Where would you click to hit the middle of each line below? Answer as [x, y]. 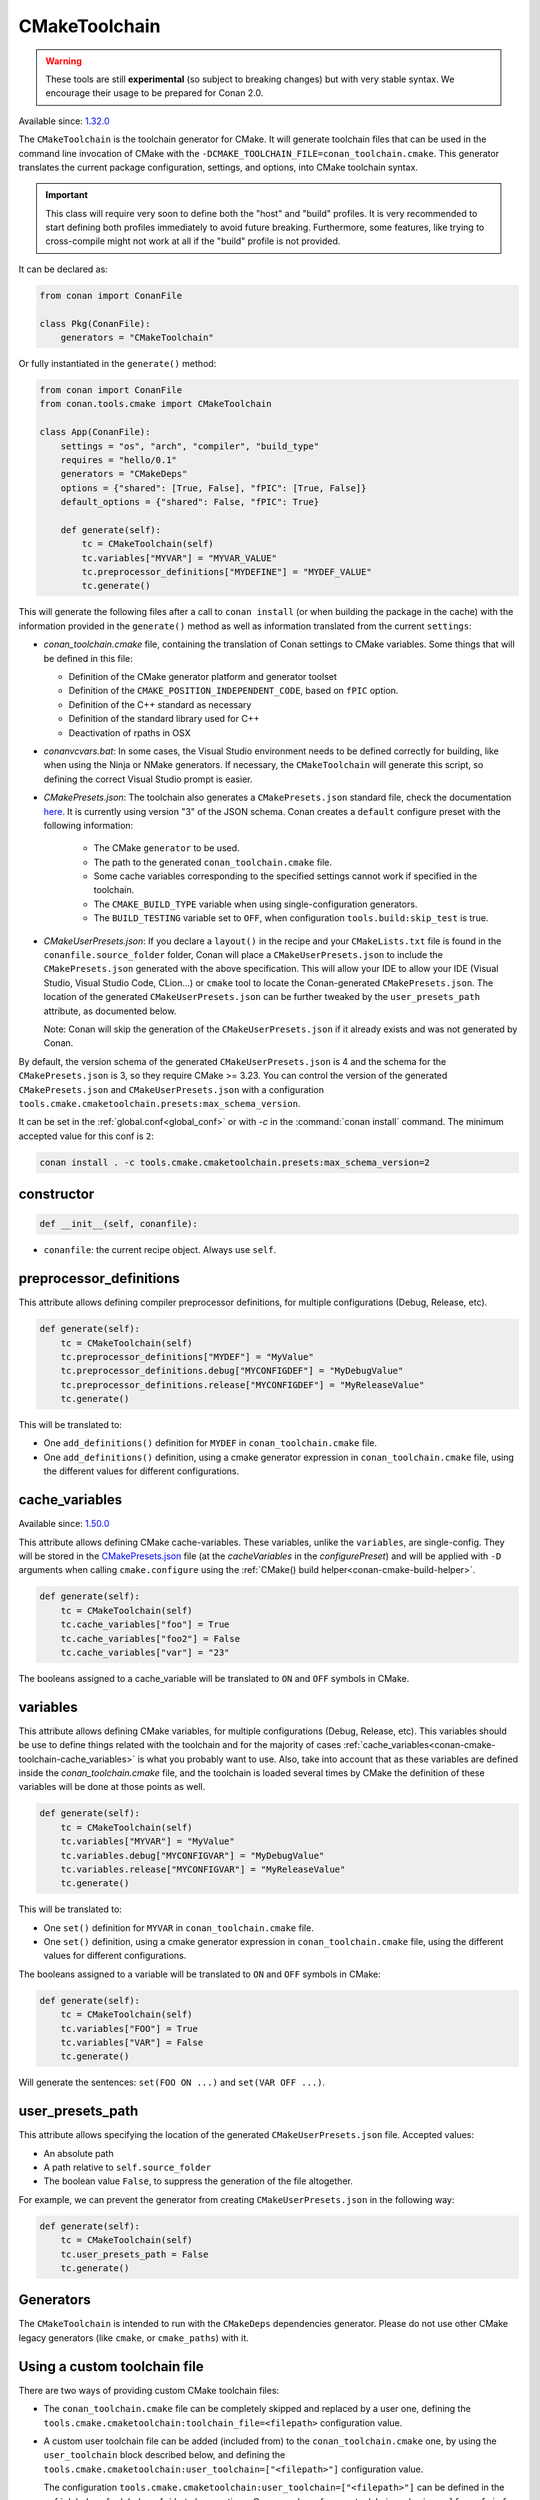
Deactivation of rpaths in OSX [129, 732]
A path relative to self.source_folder [127, 2167]
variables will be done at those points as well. [112, 1787]
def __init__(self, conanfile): [119, 1224]
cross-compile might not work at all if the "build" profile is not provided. [193, 241]
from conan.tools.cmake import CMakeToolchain [155, 404]
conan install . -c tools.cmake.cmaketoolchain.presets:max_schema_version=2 [234, 1162]
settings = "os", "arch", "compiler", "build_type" [190, 446]
